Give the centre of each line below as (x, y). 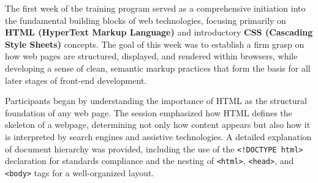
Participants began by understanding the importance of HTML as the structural (156, 101)
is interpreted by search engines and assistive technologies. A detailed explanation (158, 136)
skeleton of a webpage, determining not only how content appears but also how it (158, 125)
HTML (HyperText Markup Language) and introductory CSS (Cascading (159, 32)
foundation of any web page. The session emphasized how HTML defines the (149, 112)
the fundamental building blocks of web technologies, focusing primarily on (146, 20)
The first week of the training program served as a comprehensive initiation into (155, 8)
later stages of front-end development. (76, 80)
